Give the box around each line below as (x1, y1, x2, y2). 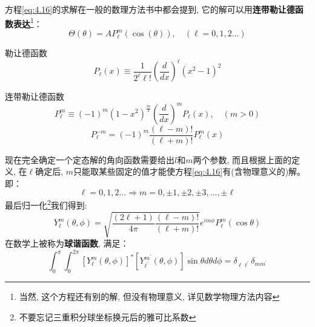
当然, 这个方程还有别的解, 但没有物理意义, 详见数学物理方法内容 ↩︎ (19, 290, 280, 303)
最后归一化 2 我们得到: (5, 197, 87, 212)
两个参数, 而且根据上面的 (193, 153, 292, 166)
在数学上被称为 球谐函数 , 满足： (5, 237, 129, 250)
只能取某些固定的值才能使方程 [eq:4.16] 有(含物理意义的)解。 (73, 165, 306, 178)
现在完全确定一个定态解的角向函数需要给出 (5, 153, 174, 166)
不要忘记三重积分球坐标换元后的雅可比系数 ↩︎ (19, 310, 196, 323)
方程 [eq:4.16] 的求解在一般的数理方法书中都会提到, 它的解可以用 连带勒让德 (5, 3, 295, 15)
